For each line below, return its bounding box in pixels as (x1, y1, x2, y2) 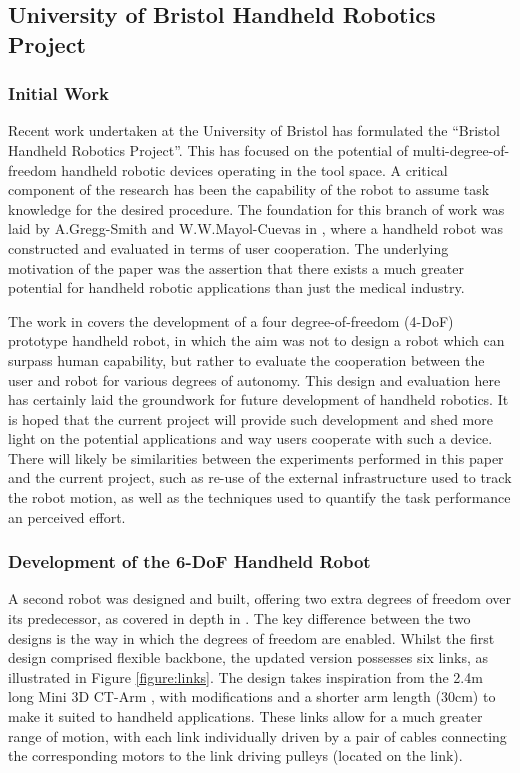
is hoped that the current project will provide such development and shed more (8, 408, 493, 429)
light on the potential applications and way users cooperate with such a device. (8, 428, 493, 449)
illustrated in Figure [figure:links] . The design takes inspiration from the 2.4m (8, 666, 483, 687)
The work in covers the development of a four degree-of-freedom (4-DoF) (8, 310, 454, 331)
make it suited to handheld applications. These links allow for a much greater (8, 706, 483, 727)
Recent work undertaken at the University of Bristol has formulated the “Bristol (8, 120, 500, 141)
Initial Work (8, 81, 109, 106)
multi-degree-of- (412, 139, 510, 160)
